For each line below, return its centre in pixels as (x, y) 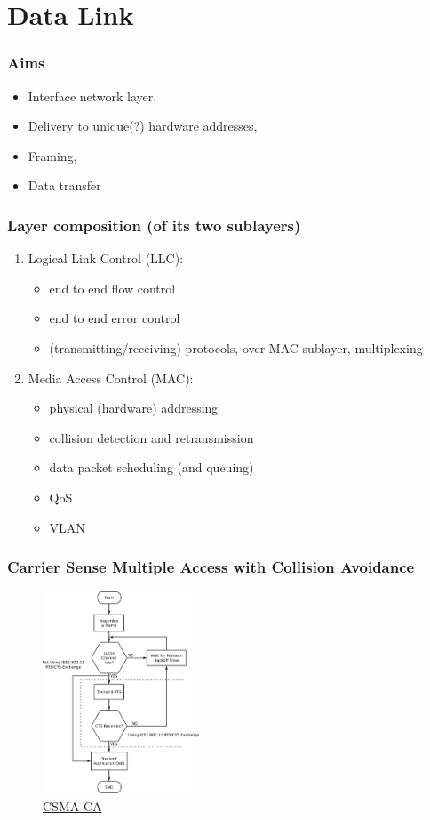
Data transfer (64, 185)
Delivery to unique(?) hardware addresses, (143, 126)
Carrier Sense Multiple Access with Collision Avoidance (211, 567)
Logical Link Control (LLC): (106, 258)
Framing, (52, 155)
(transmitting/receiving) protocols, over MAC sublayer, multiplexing (236, 347)
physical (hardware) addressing (134, 408)
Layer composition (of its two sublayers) (154, 225)
